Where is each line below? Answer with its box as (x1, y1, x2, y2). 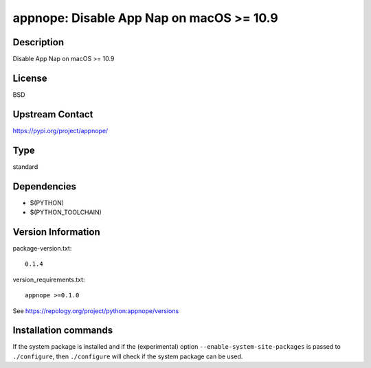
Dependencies (12, 181, 77, 192)
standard (12, 162, 38, 171)
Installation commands (12, 325, 113, 336)
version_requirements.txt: (12, 275, 85, 284)
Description (12, 36, 65, 48)
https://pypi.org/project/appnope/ (12, 126, 109, 135)
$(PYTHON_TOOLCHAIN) (30, 208, 102, 216)
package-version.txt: (12, 244, 72, 252)
